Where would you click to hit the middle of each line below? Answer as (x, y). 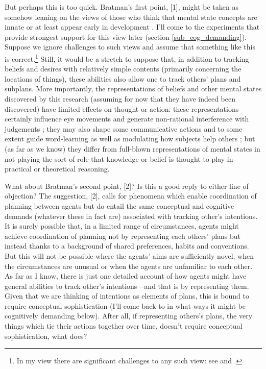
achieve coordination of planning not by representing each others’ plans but (123, 236)
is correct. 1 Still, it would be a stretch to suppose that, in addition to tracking (127, 58)
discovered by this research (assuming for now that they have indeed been (120, 99)
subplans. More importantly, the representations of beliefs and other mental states (133, 89)
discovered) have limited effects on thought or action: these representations (122, 108)
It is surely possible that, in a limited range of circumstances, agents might (122, 226)
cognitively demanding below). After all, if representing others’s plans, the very (129, 316)
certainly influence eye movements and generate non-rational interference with (127, 119)
